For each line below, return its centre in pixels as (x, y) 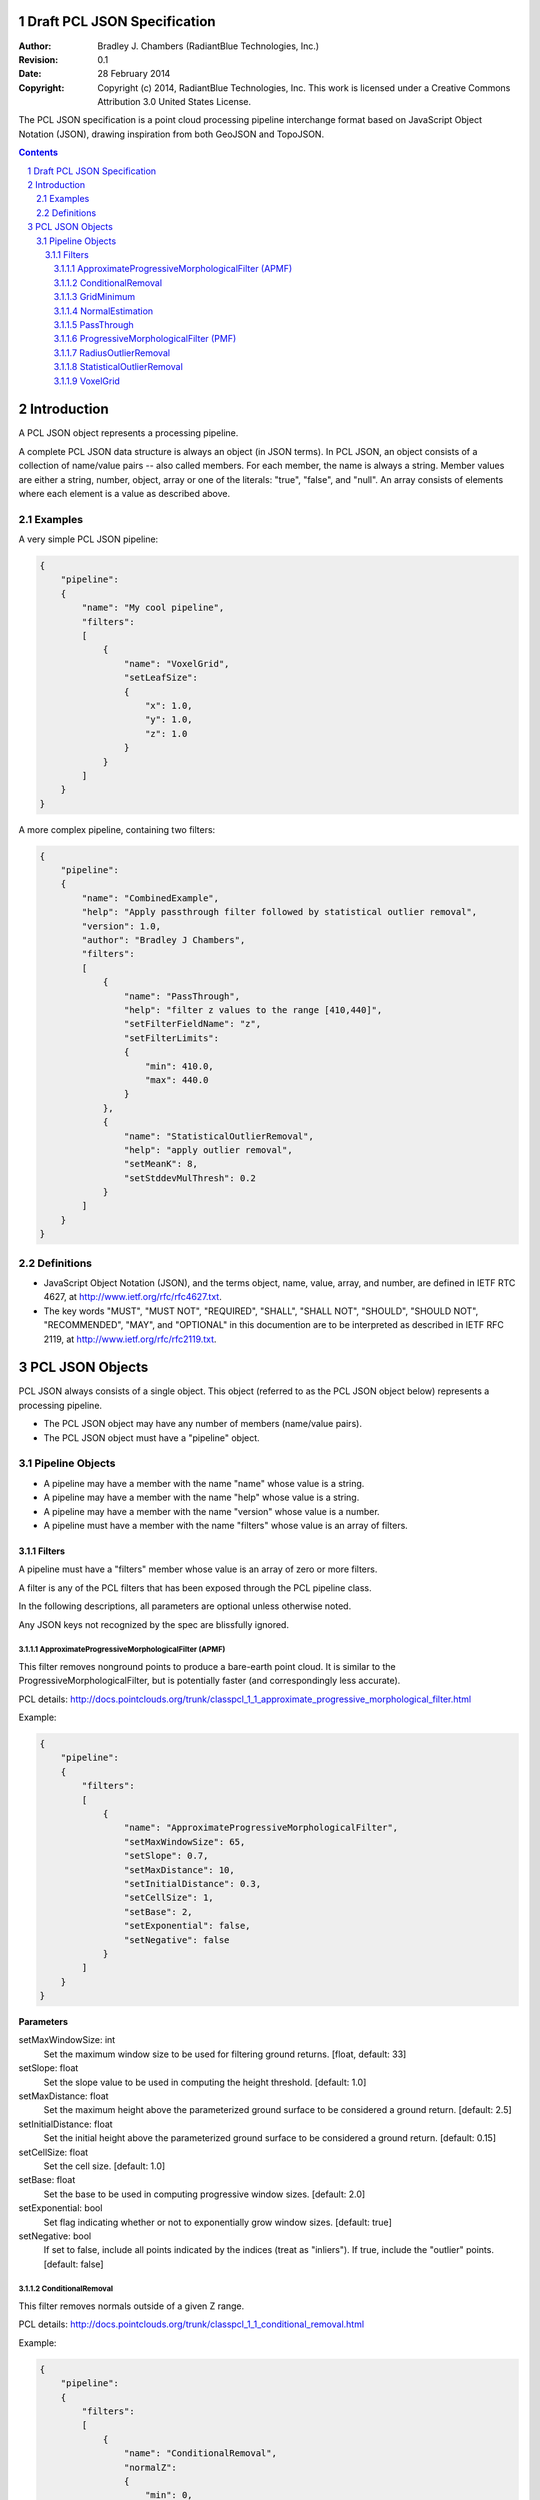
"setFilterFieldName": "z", (192, 1024)
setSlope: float (48, 2068)
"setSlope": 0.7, (166, 1856)
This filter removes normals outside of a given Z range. (131, 2306)
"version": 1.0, (121, 926)
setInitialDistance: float (66, 2124)
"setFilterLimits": (171, 1038)
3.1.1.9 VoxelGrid (86, 381)
